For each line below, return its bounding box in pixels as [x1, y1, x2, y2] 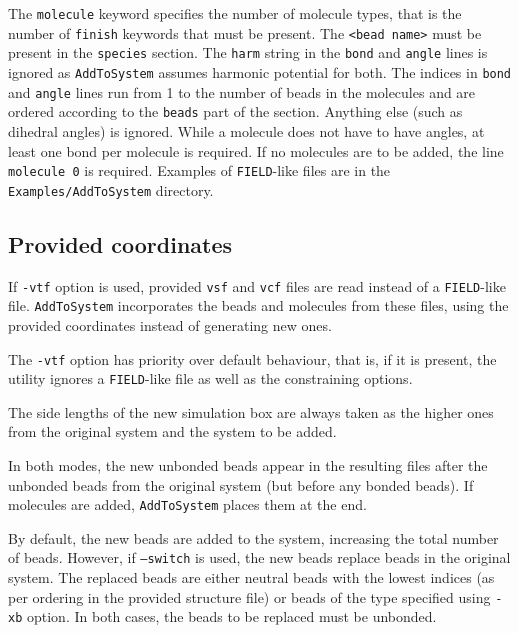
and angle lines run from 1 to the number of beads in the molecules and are [8, 81, 476, 102]
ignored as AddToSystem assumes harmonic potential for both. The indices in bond [8, 61, 512, 82]
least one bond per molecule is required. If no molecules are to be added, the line [8, 140, 504, 161]
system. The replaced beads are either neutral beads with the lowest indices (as [8, 567, 495, 588]
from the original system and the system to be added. [8, 421, 337, 442]
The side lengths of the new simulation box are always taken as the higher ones [8, 401, 494, 422]
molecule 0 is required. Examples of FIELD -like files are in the [8, 160, 391, 181]
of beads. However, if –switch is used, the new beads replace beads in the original [8, 547, 511, 568]
